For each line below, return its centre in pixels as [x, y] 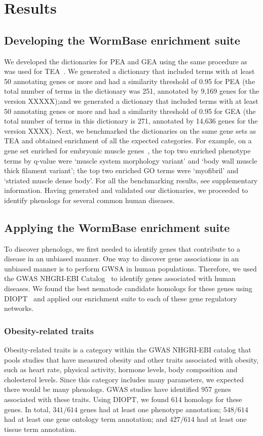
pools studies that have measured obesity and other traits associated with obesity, [131, 359]
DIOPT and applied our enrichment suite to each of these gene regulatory [121, 298]
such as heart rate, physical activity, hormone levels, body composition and [121, 369]
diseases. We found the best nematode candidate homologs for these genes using [128, 288]
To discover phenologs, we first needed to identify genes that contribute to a [122, 248]
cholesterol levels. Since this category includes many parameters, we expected [124, 379]
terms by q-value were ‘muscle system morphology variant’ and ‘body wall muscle [131, 160]
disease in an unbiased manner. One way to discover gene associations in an [122, 259]
